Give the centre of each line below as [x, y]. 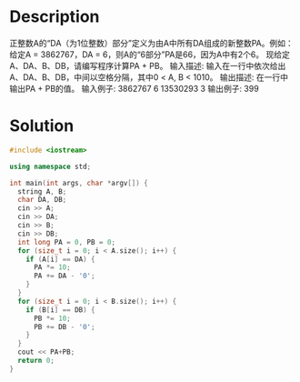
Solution [42, 126]
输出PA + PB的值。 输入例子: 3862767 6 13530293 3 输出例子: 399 [134, 88]
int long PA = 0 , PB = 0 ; [67, 242]
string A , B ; [42, 191]
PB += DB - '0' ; [64, 327]
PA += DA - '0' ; [64, 276]
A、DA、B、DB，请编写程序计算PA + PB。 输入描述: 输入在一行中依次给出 [148, 65]
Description [55, 17]
